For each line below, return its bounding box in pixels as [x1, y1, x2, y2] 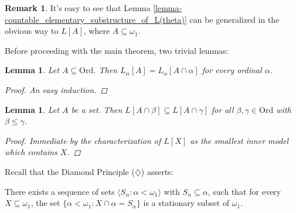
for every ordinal [202, 64, 262, 76]
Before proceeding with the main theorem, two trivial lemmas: [5, 44, 229, 56]
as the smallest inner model [190, 134, 289, 146]
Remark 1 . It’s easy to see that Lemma [5, 2, 151, 13]
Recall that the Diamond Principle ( [5, 165, 135, 177]
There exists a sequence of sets [5, 185, 115, 197]
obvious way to [5, 25, 59, 37]
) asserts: [141, 165, 173, 177]
